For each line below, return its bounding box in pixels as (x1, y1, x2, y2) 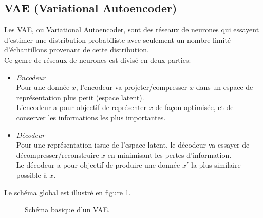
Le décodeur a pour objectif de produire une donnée (16, 159, 180, 170)
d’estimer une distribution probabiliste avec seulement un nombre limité (4, 34, 231, 45)
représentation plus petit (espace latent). (16, 92, 144, 102)
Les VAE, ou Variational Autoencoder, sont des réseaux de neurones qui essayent (4, 24, 259, 35)
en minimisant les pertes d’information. (107, 149, 232, 160)
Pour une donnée (16, 82, 70, 93)
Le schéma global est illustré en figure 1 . (4, 187, 131, 197)
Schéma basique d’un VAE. (25, 204, 110, 215)
